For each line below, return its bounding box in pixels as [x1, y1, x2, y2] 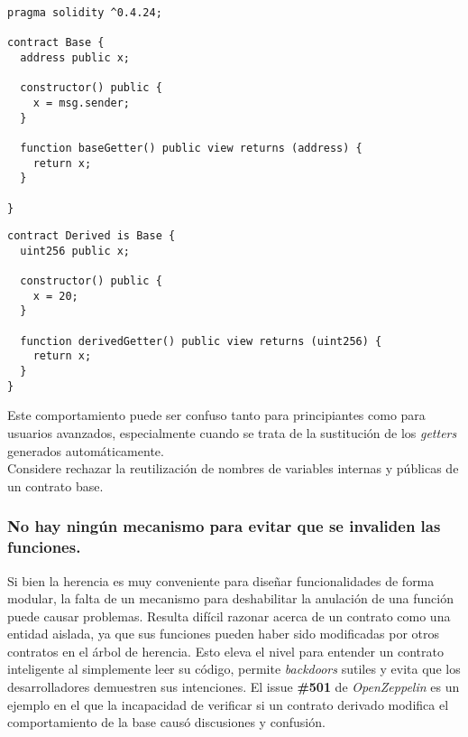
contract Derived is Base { [7, 229, 176, 243]
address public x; [20, 51, 131, 64]
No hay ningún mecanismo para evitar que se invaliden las [7, 515, 441, 537]
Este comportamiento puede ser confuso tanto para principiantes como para [7, 406, 426, 424]
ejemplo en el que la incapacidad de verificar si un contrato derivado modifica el [7, 695, 449, 714]
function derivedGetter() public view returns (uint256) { [20, 334, 382, 348]
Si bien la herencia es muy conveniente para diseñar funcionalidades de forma [7, 571, 435, 590]
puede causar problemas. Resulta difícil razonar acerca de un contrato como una [7, 606, 451, 625]
